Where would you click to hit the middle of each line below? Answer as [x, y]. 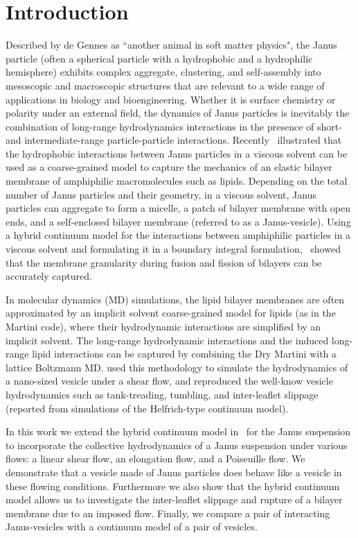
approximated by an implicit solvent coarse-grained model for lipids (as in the [171, 313]
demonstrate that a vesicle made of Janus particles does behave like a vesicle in [174, 472]
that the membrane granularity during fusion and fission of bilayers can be [164, 262]
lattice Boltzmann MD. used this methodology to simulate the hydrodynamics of [177, 367]
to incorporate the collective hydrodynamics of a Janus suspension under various [177, 445]
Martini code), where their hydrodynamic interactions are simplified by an [163, 326]
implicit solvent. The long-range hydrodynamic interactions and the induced [167, 340]
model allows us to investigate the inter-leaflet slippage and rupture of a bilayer [174, 499]
